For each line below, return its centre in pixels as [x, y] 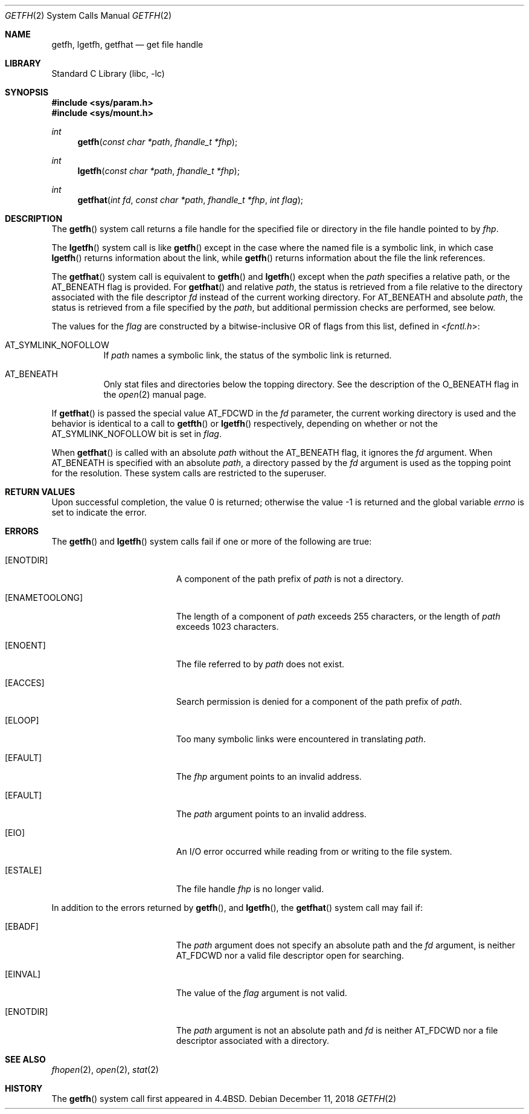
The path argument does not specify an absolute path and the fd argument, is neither [345, 945]
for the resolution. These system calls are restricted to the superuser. [189, 473]
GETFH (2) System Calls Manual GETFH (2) [88, 15]
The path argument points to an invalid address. [271, 814]
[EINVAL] [23, 974]
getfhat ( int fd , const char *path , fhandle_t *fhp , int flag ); [190, 200]
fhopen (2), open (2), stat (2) [105, 1070]
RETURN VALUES [40, 492]
